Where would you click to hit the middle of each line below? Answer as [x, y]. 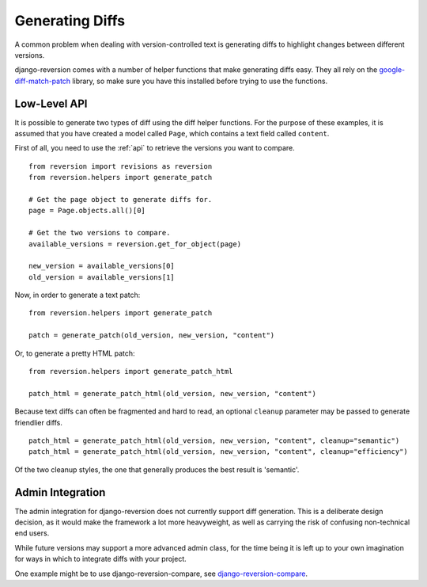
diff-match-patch [43, 81]
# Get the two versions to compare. [100, 233]
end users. [32, 533]
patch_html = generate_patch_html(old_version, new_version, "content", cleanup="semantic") [214, 441]
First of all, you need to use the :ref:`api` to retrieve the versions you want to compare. [155, 148]
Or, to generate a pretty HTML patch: [75, 353]
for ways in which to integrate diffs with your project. [101, 559]
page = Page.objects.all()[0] [87, 211]
